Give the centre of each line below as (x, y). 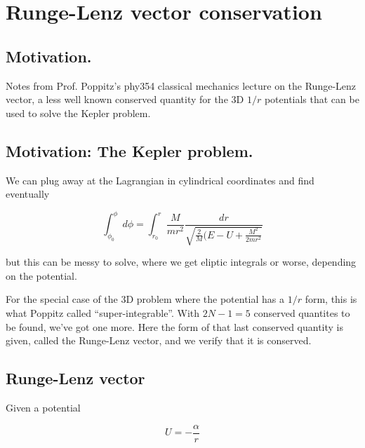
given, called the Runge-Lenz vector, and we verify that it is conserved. (159, 340)
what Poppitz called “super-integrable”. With (103, 313)
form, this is (331, 299)
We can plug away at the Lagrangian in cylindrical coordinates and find (160, 180)
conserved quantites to (302, 313)
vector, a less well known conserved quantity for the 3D (125, 99)
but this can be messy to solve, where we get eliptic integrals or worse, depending (181, 262)
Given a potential (43, 407)
